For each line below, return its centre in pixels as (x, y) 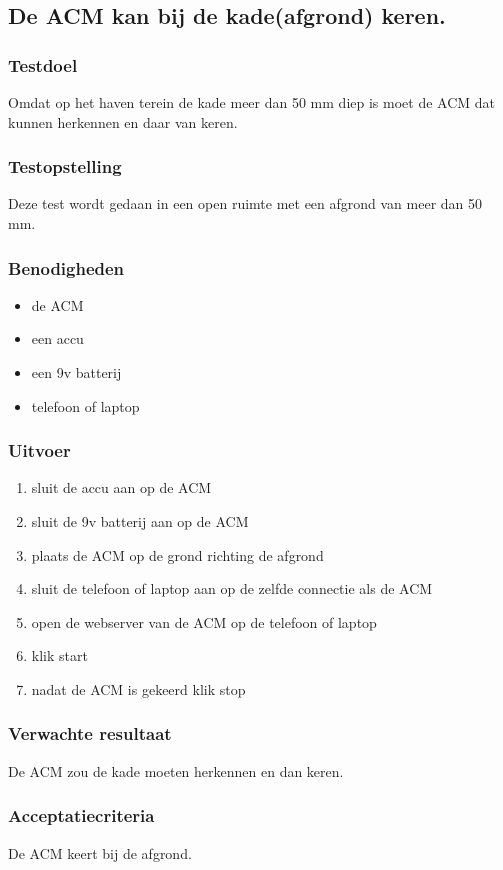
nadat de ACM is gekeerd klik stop (138, 688)
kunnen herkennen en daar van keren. (123, 121)
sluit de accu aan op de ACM (121, 487)
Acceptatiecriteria (81, 815)
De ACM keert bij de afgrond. (100, 852)
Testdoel (43, 64)
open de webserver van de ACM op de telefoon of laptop (204, 621)
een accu (57, 338)
